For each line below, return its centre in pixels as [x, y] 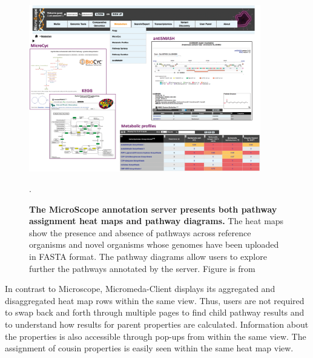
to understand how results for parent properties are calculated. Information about [157, 324]
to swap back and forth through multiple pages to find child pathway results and [155, 312]
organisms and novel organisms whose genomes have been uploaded [154, 244]
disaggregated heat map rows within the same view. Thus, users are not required [155, 300]
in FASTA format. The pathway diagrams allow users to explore [148, 256]
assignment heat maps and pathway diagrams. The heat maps [156, 221]
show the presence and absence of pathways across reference [140, 232]
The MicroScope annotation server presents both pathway [153, 209]
